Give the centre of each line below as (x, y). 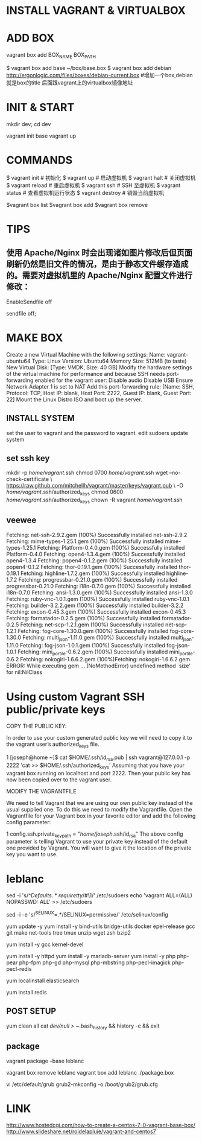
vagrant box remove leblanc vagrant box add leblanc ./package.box (90, 1072)
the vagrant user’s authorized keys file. (53, 745)
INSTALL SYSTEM (41, 418)
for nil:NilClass (24, 672)
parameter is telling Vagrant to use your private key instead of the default (97, 842)
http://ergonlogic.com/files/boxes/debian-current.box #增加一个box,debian (99, 75)
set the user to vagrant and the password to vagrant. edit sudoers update (97, 433)
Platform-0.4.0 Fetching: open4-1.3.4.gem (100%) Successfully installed (96, 554)
